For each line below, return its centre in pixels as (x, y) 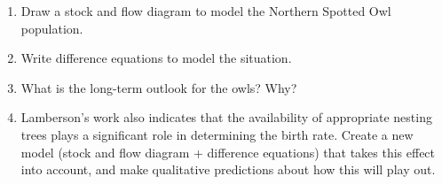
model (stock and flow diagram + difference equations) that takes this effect (228, 152)
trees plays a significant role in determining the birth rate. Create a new (217, 134)
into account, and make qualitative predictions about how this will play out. (228, 169)
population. (52, 28)
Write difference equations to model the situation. (156, 58)
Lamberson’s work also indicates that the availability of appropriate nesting (226, 117)
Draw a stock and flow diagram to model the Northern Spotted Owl (206, 11)
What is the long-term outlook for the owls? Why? (159, 87)
